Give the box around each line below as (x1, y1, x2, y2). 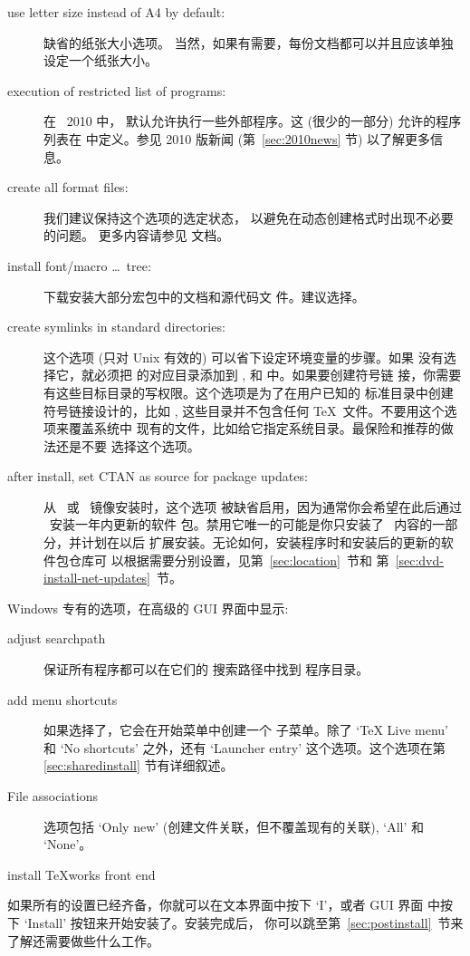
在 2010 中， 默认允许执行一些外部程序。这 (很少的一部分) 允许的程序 (43, 111, 462, 130)
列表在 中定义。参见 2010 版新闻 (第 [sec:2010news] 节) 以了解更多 (43, 129, 431, 148)
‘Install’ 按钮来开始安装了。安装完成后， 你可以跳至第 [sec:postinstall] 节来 (24, 913, 464, 932)
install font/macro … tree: (7, 256, 151, 275)
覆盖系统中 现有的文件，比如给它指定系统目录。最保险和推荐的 (68, 419, 441, 438)
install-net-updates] (43, 568, 151, 587)
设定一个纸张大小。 (43, 51, 158, 70)
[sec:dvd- (395, 550, 444, 569)
